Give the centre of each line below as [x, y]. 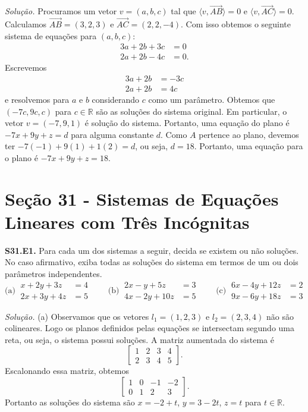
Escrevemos [26, 67]
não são [280, 316]
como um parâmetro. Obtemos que [212, 99]
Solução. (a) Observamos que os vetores [77, 316]
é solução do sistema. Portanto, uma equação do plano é [187, 123]
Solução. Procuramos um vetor [61, 11]
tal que [183, 11]
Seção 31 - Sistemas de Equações [142, 198]
